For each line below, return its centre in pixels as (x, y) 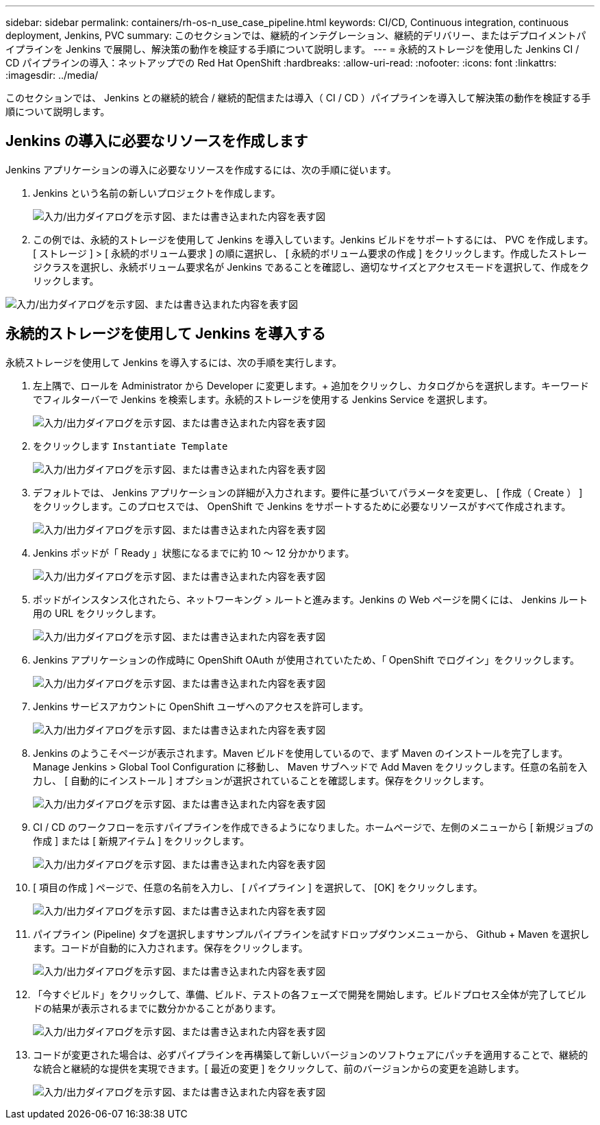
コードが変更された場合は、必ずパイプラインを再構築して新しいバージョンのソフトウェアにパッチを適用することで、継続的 (311, 1054)
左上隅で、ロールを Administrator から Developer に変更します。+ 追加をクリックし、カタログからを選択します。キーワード (311, 385)
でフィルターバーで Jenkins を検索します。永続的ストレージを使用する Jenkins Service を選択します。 (263, 399)
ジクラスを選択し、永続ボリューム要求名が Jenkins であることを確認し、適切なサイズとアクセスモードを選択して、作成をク (311, 267)
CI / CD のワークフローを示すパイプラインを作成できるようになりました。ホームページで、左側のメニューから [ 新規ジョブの (313, 827)
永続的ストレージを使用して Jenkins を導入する (166, 334)
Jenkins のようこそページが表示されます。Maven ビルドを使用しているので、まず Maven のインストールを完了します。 (301, 753)
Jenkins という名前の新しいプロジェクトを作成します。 (157, 193)
